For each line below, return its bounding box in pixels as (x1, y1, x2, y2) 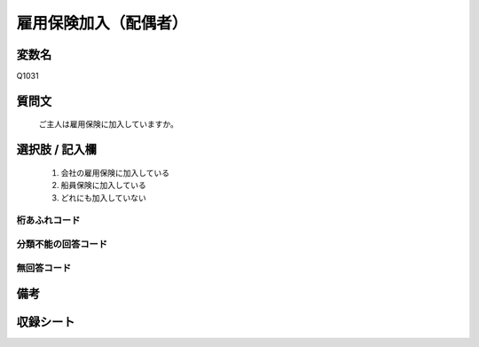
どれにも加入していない (60, 192, 146, 203)
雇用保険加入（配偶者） (16, 13, 188, 33)
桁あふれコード (16, 214, 81, 226)
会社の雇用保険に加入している (60, 167, 170, 177)
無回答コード (16, 262, 72, 274)
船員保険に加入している (60, 180, 146, 191)
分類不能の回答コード (16, 238, 108, 250)
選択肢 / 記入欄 (16, 142, 98, 157)
